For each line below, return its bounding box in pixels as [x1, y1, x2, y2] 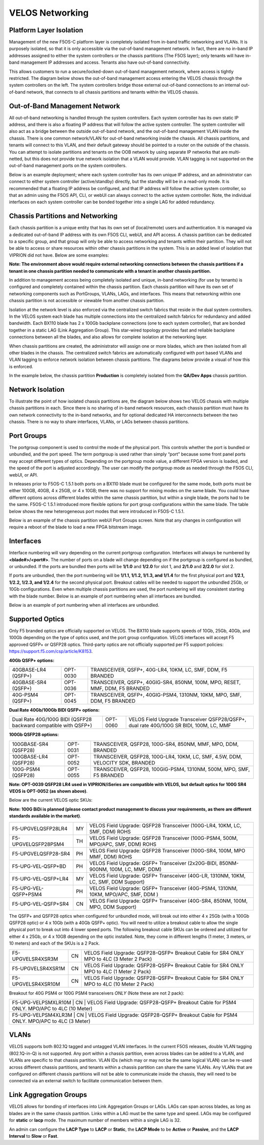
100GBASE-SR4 [12, 740, 49, 747]
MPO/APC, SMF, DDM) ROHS [89, 840, 156, 847]
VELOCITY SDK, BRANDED [93, 759, 155, 766]
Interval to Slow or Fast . [9, 1133, 59, 1139]
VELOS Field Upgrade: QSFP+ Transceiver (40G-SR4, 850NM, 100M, [89, 897, 248, 904]
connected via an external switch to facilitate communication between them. [9, 1078, 163, 1084]
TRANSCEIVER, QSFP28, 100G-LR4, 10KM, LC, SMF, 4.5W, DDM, [93, 753, 242, 760]
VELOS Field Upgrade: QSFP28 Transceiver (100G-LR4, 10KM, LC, [89, 822, 242, 829]
